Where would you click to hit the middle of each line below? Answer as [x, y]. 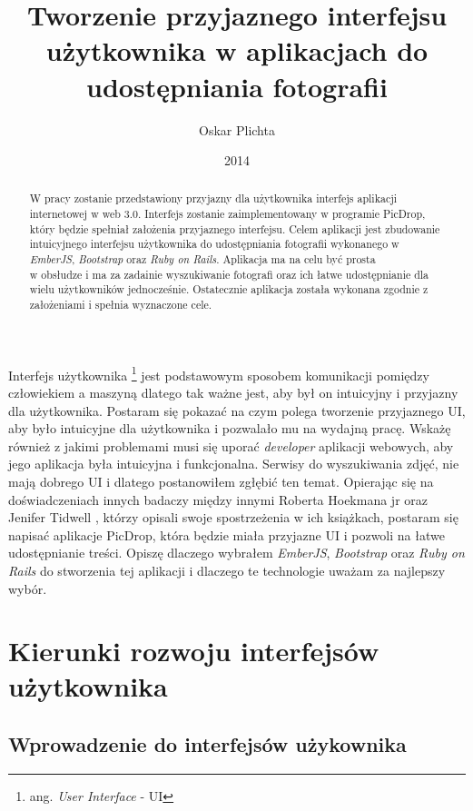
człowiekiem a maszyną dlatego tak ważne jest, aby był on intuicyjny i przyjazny [233, 392]
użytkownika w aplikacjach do [237, 50]
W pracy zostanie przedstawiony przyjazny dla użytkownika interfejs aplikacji [213, 198]
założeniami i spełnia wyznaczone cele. [121, 305]
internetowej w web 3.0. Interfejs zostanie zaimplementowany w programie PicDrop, [227, 214]
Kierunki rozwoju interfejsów [194, 651]
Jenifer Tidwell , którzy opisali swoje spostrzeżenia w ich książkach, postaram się [233, 517]
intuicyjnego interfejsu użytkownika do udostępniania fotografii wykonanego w [214, 244]
